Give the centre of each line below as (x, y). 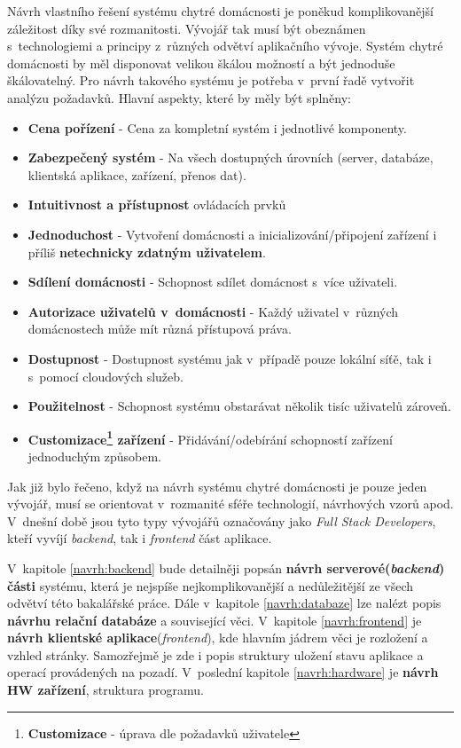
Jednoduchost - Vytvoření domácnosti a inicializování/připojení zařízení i (232, 234)
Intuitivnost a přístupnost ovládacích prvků (157, 205)
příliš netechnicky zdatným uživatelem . (147, 252)
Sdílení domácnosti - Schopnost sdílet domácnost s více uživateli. (213, 282)
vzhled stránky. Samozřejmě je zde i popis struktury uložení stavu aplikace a (215, 654)
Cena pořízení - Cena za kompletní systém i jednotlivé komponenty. (217, 127)
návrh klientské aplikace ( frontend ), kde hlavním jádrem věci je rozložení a (218, 638)
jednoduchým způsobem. (95, 456)
